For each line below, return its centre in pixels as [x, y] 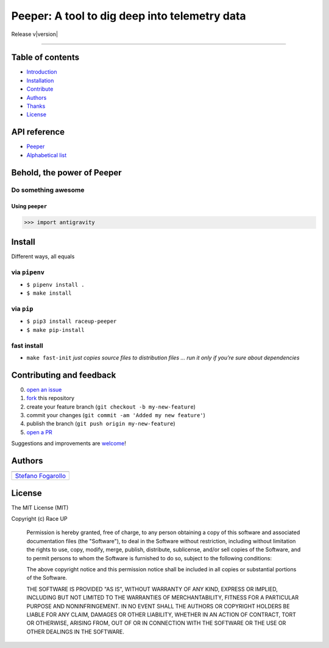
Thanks [36, 106]
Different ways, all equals [43, 256]
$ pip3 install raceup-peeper [72, 322]
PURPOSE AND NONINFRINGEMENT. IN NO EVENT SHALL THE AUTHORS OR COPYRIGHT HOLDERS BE [158, 606]
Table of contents [45, 58]
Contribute [40, 89]
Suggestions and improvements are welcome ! [69, 443]
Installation [40, 80]
